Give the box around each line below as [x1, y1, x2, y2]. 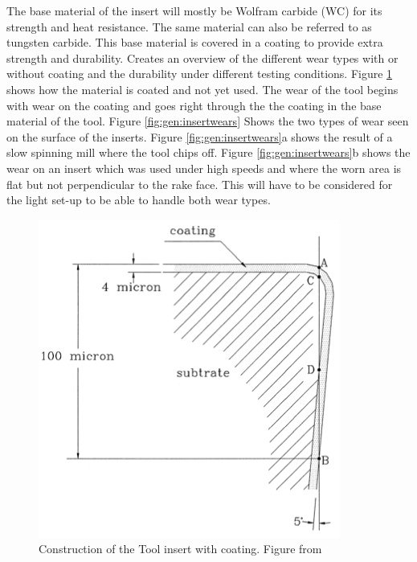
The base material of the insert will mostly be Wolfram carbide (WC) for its [6, 2, 382, 18]
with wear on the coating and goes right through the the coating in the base [6, 96, 382, 113]
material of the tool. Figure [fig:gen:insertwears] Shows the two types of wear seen [6, 113, 409, 129]
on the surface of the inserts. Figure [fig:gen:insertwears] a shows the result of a [6, 128, 393, 145]
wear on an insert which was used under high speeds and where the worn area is [6, 159, 402, 176]
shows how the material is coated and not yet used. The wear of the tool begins [6, 80, 399, 97]
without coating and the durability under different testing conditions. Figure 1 [6, 65, 393, 82]
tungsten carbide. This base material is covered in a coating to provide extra [6, 34, 383, 51]
